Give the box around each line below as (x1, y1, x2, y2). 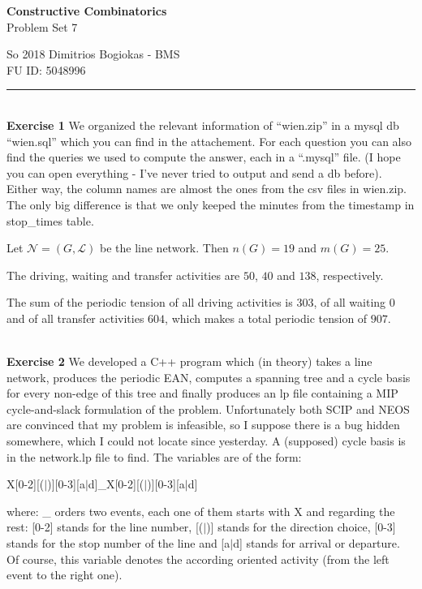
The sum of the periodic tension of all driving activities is (6, 294, 293, 311)
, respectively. (316, 266, 384, 283)
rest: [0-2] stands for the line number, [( (6, 518, 204, 535)
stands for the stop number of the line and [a (6, 535, 230, 552)
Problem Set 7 (6, 18, 78, 35)
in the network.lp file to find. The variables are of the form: (6, 448, 302, 465)
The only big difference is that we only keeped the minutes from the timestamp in (6, 196, 415, 213)
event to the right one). (6, 566, 123, 583)
